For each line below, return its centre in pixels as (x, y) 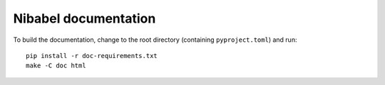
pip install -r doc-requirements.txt (92, 56)
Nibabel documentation (84, 18)
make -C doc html (56, 66)
